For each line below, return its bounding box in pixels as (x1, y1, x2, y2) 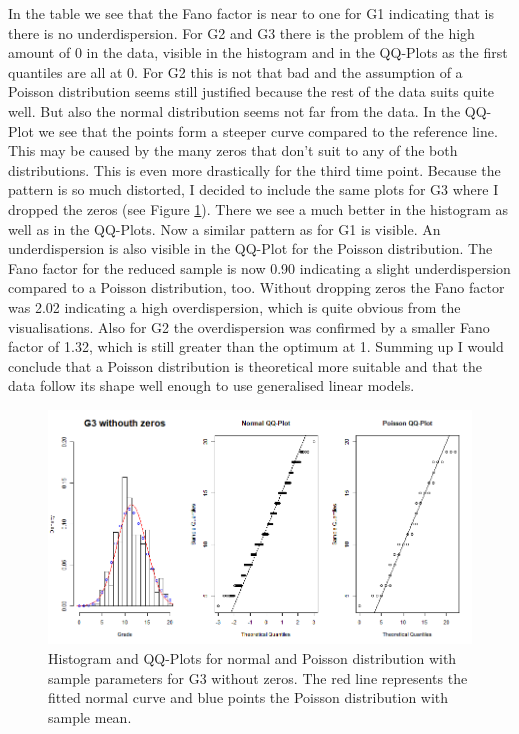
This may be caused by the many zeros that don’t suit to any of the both (8, 140, 458, 161)
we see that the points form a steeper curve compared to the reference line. (38, 120, 498, 141)
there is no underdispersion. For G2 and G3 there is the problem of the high (8, 22, 475, 43)
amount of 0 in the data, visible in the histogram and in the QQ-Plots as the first (8, 42, 508, 63)
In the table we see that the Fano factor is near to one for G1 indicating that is (8, 3, 494, 23)
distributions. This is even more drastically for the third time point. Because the (8, 159, 501, 180)
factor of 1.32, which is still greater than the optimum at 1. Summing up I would (8, 336, 504, 357)
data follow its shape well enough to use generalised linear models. (8, 375, 415, 396)
